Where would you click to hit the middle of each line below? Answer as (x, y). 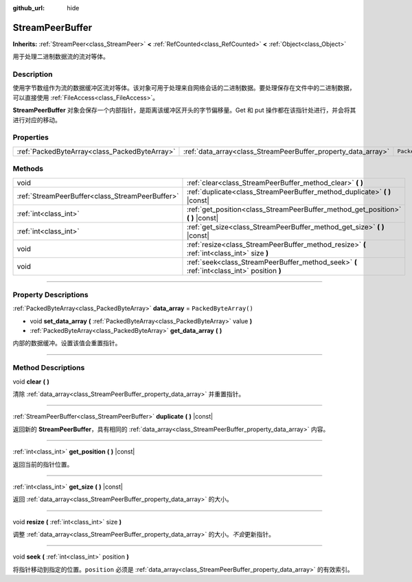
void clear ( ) (31, 382)
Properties (31, 137)
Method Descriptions (49, 368)
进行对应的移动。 (37, 119)
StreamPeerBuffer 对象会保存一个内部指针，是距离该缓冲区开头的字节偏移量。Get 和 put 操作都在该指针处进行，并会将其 (184, 110)
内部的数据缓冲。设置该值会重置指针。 (67, 343)
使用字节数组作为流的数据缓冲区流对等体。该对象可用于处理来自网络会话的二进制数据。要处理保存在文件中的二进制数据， (184, 88)
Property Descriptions (50, 294)
